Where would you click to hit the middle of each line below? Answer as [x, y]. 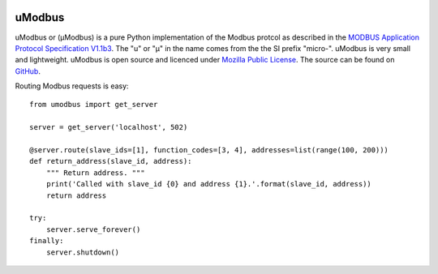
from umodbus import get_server [94, 105]
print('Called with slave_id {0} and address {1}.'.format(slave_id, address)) [209, 184]
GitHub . [28, 71]
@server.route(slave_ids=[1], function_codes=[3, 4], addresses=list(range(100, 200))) [209, 150]
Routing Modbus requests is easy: [72, 86]
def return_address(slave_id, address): [111, 161]
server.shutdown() [83, 252]
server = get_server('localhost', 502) [109, 127]
